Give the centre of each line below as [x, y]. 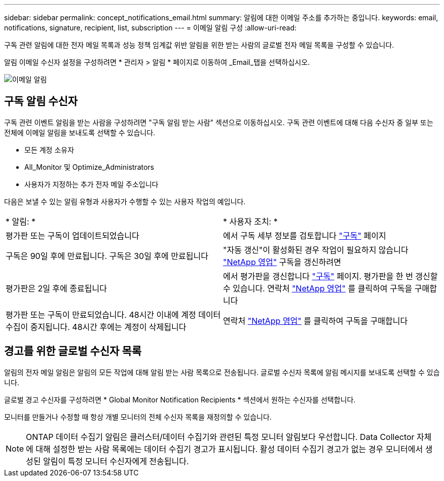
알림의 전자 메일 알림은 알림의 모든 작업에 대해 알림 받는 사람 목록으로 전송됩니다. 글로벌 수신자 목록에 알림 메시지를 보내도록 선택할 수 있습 [222, 372]
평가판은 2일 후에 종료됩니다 [56, 288]
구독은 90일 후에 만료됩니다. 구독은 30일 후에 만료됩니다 [107, 256]
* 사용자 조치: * [250, 221]
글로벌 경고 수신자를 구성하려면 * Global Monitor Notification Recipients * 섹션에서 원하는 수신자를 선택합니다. [180, 399]
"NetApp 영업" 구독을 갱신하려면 [282, 262]
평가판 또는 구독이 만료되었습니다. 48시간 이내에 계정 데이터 [113, 314]
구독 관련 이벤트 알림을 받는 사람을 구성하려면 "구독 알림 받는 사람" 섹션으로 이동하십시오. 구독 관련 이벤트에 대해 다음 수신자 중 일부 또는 [219, 122]
